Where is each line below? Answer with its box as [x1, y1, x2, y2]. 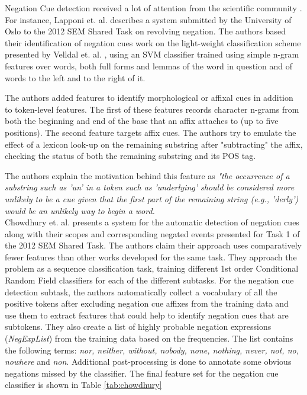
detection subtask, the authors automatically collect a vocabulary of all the [5, 285, 277, 298]
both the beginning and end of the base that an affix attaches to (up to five [5, 114, 279, 127]
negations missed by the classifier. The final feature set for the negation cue [5, 367, 279, 379]
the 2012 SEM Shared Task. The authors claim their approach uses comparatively [5, 239, 302, 251]
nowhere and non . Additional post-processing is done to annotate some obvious [5, 355, 292, 368]
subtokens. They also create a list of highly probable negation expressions [5, 320, 272, 333]
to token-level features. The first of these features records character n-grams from [5, 103, 299, 115]
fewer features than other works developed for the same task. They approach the [5, 250, 297, 263]
